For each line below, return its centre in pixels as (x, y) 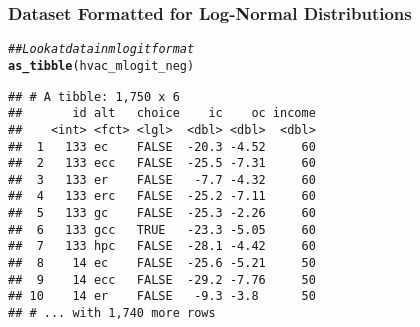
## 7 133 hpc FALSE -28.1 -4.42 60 (162, 246)
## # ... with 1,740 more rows (112, 313)
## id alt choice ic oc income (162, 113)
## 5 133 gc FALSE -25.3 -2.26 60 (162, 213)
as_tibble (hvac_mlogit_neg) (101, 65)
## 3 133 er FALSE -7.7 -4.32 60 (162, 179)
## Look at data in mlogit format (101, 49)
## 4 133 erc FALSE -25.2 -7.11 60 (162, 196)
